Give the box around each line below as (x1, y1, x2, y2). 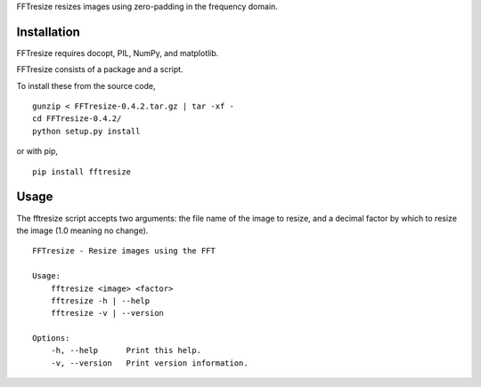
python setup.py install (32, 125, 141, 136)
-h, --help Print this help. (50, 345, 202, 356)
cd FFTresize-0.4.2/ (32, 114, 122, 124)
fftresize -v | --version (50, 308, 165, 318)
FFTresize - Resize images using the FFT (32, 246, 216, 256)
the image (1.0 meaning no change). (16, 225, 149, 236)
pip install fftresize (32, 166, 132, 177)
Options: (32, 334, 70, 343)
